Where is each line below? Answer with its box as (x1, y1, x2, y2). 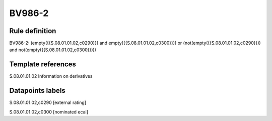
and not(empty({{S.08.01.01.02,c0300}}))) (9, 47, 97, 53)
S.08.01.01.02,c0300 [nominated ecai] (9, 108, 88, 115)
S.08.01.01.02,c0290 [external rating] (9, 99, 87, 105)
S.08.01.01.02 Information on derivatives (9, 73, 93, 79)
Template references (9, 60, 77, 69)
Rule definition (9, 27, 56, 35)
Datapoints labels (9, 86, 65, 95)
